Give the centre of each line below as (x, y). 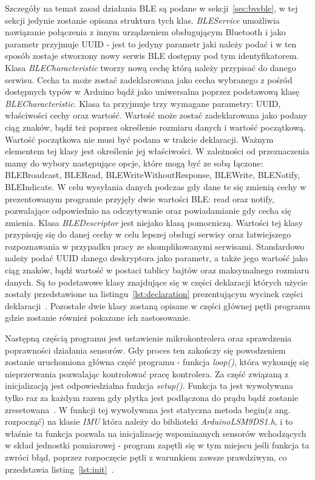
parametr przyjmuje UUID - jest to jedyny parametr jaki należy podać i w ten (151, 43)
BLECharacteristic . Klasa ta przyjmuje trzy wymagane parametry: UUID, (143, 103)
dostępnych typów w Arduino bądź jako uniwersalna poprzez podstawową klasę (152, 91)
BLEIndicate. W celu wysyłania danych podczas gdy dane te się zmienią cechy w (156, 186)
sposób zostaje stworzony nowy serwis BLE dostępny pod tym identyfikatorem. (152, 56)
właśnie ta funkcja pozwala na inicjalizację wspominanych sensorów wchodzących (156, 433)
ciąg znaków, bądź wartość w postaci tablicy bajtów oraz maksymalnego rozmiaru (157, 270)
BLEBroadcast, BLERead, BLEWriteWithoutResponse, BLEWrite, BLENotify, (153, 175)
